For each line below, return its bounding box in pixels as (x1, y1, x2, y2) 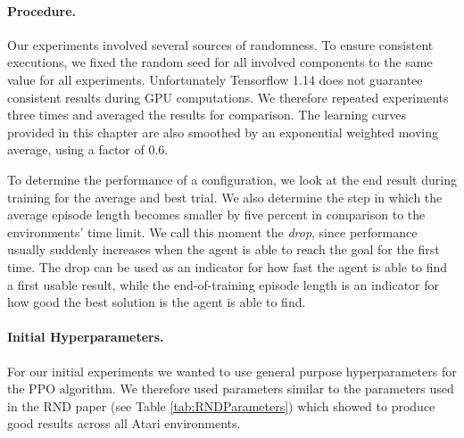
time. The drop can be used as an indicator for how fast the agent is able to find (7, 257, 448, 276)
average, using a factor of (7, 140, 145, 159)
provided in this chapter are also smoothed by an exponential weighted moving (7, 122, 438, 141)
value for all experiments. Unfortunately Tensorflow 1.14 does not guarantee (7, 70, 423, 88)
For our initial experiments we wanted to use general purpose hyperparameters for (7, 361, 457, 380)
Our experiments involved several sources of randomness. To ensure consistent (7, 35, 434, 54)
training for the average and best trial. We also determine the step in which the (7, 187, 443, 206)
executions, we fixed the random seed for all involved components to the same (7, 53, 433, 71)
